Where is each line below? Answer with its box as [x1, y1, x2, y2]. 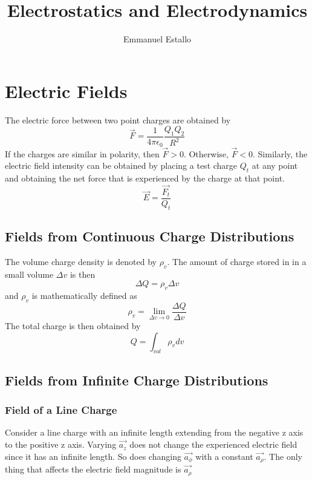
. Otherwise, [183, 147, 229, 160]
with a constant [195, 450, 253, 462]
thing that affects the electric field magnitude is [5, 463, 181, 476]
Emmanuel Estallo [123, 33, 192, 45]
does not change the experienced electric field [129, 438, 297, 451]
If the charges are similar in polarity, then [5, 147, 160, 160]
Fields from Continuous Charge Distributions [5, 227, 294, 246]
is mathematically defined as [31, 289, 137, 302]
